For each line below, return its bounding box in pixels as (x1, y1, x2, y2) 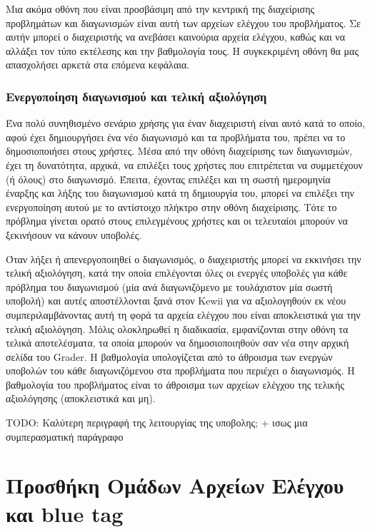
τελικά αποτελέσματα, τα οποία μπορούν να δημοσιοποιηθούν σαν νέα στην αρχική (6, 335, 349, 350)
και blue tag (6, 498, 124, 528)
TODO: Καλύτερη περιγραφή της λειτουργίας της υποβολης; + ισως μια (6, 415, 308, 430)
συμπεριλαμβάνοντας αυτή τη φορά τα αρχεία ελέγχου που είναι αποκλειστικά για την (6, 307, 361, 322)
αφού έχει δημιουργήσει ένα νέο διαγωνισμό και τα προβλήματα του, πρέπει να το (6, 129, 346, 144)
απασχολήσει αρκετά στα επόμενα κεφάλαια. (6, 57, 190, 72)
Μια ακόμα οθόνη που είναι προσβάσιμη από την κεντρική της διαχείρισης (6, 1, 315, 16)
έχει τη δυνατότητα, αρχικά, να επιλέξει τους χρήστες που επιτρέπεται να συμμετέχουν (6, 157, 363, 172)
